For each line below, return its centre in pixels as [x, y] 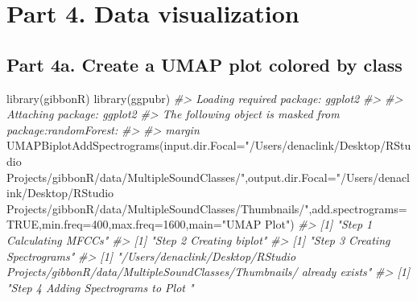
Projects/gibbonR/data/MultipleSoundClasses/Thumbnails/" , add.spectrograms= [207, 208]
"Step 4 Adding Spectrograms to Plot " [100, 287]
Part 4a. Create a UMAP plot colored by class [204, 64]
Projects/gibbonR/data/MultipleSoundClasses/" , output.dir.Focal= [171, 177]
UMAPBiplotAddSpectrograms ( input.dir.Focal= [126, 145]
